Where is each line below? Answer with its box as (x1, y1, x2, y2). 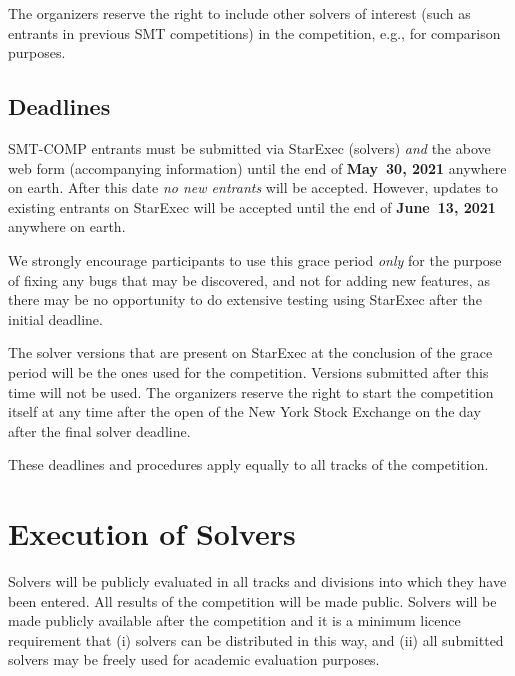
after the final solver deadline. (8, 420, 191, 441)
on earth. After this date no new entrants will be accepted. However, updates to (8, 177, 499, 198)
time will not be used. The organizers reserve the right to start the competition (8, 381, 494, 402)
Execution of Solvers (8, 513, 296, 554)
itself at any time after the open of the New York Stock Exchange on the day (8, 401, 481, 422)
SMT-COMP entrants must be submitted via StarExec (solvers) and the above (8, 137, 491, 158)
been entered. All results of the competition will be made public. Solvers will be (8, 590, 497, 611)
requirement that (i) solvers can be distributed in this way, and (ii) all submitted (8, 629, 504, 650)
